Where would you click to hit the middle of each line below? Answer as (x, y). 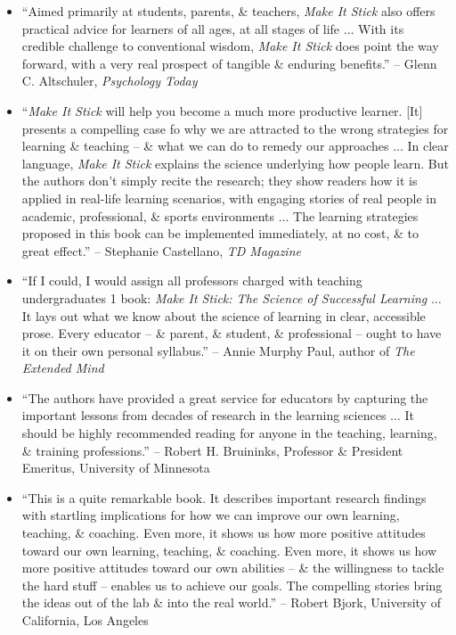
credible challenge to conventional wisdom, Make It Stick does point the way (230, 46)
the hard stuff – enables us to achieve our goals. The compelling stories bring (232, 585)
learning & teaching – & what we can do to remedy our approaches (205, 146)
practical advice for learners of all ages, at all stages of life (181, 28)
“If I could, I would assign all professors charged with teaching (192, 280)
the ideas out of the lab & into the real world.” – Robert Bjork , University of (231, 602)
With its (381, 28)
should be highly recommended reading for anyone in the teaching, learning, (229, 433)
